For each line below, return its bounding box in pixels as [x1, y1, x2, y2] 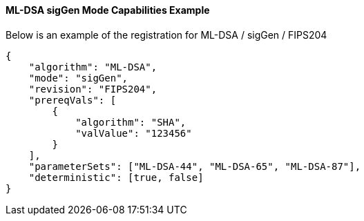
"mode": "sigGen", [28, 72, 128, 84]
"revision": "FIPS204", [28, 83, 157, 95]
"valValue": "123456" [75, 127, 192, 139]
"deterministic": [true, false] [28, 171, 204, 183]
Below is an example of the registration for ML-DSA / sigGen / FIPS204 [6, 28, 327, 41]
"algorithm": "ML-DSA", [28, 61, 157, 73]
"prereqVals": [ [28, 94, 117, 106]
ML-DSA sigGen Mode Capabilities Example [6, 4, 210, 16]
